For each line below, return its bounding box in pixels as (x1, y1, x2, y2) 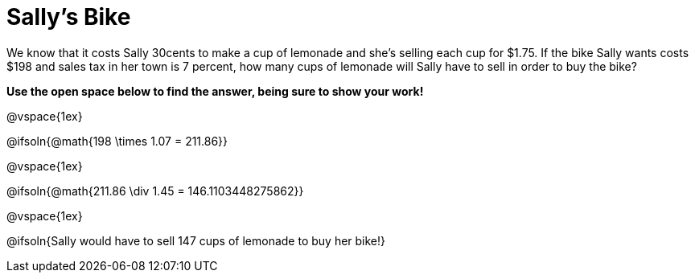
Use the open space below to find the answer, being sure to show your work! (6, 84, 424, 98)
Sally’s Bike (6, 3, 131, 31)
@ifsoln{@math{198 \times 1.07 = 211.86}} (6, 133, 228, 148)
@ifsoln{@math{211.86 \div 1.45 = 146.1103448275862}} (6, 183, 304, 198)
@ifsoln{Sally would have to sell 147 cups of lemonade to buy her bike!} (6, 233, 386, 248)
